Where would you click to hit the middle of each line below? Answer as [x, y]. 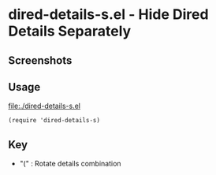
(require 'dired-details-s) [54, 121]
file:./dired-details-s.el [45, 106]
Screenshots [40, 60]
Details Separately [70, 31]
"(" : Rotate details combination [70, 164]
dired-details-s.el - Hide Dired [108, 15]
